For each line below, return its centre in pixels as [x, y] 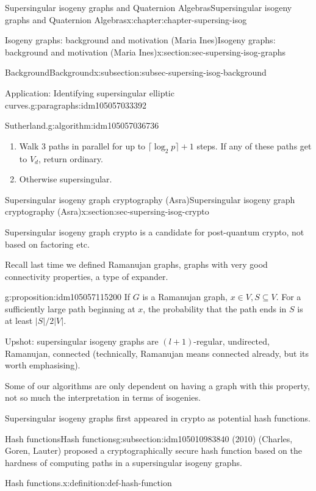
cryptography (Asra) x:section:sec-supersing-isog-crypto [107, 211]
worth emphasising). [43, 365]
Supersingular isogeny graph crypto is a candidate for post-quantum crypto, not [155, 231]
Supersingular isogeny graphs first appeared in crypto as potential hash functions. [158, 418]
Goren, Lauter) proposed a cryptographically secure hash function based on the [153, 450]
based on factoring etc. [47, 244]
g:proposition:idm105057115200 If [68, 297]
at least [19, 321]
